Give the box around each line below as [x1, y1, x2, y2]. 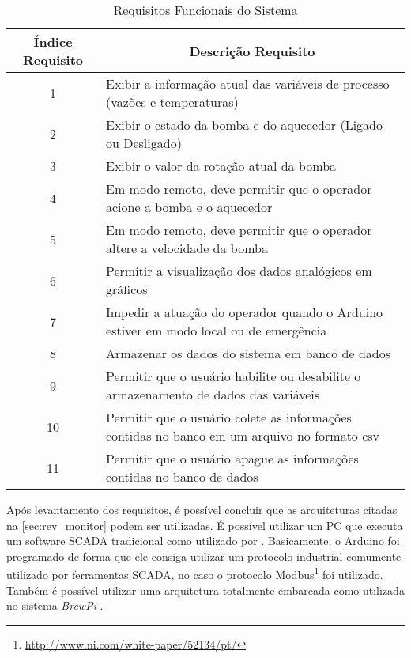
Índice [33, 32, 73, 51]
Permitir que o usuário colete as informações [106, 408, 352, 426]
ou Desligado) [106, 134, 182, 152]
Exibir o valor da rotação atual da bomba [106, 157, 337, 175]
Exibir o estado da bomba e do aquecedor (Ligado [106, 115, 383, 134]
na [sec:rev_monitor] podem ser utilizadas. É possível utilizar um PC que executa [6, 516, 403, 533]
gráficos [106, 280, 148, 298]
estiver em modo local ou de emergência [106, 321, 327, 339]
